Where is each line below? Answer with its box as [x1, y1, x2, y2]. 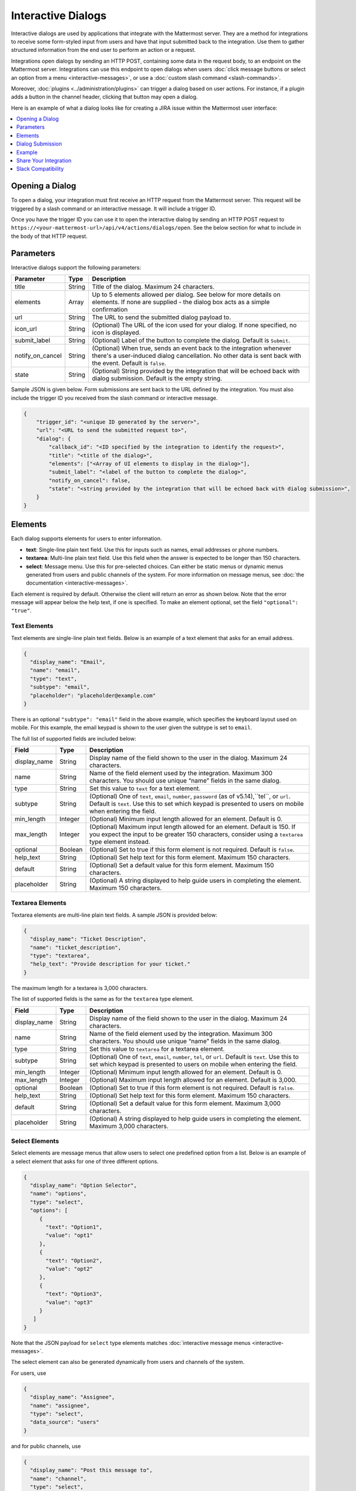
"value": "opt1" [45, 1232, 94, 1239]
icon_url [14, 325, 37, 333]
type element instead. [89, 838, 150, 846]
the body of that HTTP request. [11, 233, 88, 240]
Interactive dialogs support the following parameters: [11, 264, 141, 271]
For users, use [11, 1369, 47, 1376]
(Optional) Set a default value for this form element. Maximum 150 [89, 861, 274, 870]
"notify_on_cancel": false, [48, 477, 131, 484]
